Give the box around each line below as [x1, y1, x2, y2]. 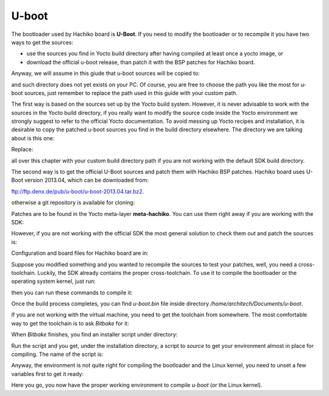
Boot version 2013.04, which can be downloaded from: [11, 176, 149, 184]
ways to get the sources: [11, 38, 73, 46]
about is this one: [11, 134, 55, 142]
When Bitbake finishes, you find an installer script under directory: [11, 331, 178, 338]
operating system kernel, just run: [11, 277, 96, 285]
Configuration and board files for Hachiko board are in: [11, 249, 149, 257]
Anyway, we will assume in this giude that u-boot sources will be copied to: [11, 70, 200, 77]
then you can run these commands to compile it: [11, 289, 133, 296]
